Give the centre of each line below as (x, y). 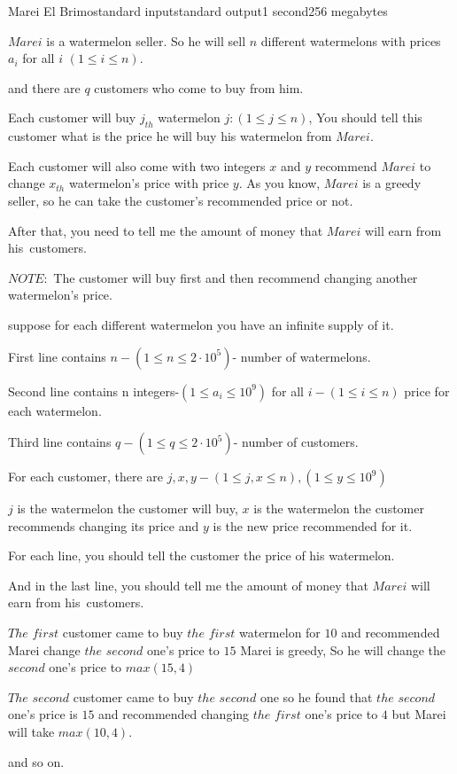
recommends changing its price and (104, 525)
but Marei (419, 714)
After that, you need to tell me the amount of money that (166, 230)
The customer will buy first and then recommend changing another (236, 277)
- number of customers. (296, 442)
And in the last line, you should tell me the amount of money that (188, 585)
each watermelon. (55, 410)
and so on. (36, 761)
